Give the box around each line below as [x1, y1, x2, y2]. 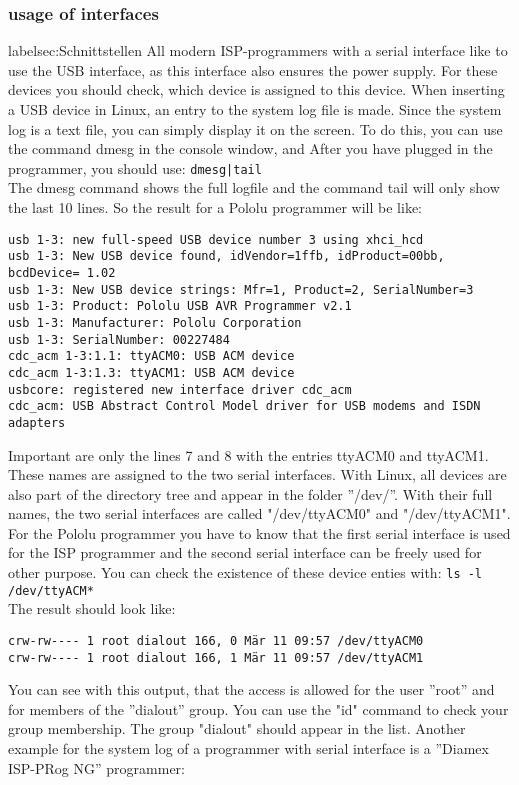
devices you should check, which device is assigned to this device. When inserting [8, 79, 505, 100]
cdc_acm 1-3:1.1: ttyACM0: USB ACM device [8, 349, 295, 364]
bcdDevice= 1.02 [8, 265, 116, 280]
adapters [8, 415, 66, 430]
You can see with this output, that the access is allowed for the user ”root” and [8, 679, 495, 700]
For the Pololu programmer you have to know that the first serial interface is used [8, 522, 511, 543]
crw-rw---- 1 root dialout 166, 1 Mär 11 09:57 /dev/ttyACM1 [8, 650, 424, 665]
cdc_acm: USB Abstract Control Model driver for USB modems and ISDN [8, 399, 481, 414]
